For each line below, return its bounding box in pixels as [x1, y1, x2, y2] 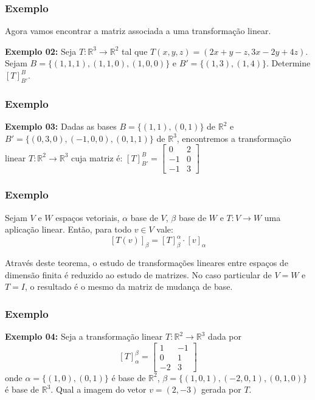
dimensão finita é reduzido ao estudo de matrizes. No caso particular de [5, 268, 272, 281]
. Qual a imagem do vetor [50, 383, 147, 396]
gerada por [201, 383, 241, 396]
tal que [121, 44, 148, 57]
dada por [208, 330, 242, 342]
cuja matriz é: [71, 151, 123, 164]
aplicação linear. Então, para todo [5, 223, 131, 236]
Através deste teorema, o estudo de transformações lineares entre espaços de [5, 256, 288, 268]
